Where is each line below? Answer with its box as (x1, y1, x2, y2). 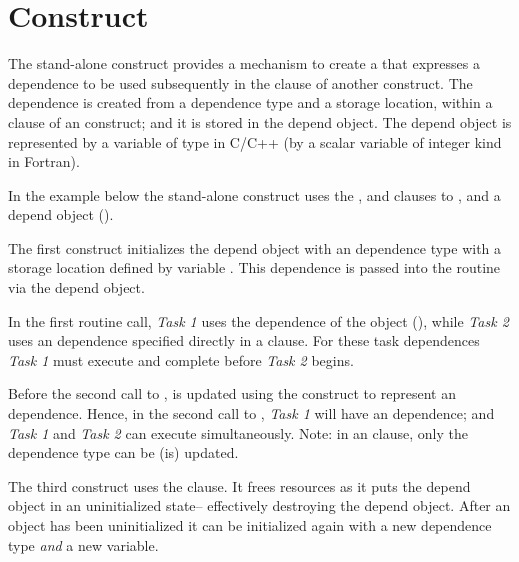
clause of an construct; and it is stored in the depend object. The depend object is (8, 111, 512, 132)
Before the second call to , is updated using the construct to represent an (8, 383, 456, 404)
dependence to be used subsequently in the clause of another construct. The (8, 72, 473, 93)
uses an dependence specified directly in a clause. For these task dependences (8, 330, 480, 351)
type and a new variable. (8, 534, 159, 555)
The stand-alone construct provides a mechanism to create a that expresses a (8, 53, 480, 74)
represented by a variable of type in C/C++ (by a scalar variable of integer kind (8, 131, 502, 152)
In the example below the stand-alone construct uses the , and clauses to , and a (8, 184, 501, 205)
